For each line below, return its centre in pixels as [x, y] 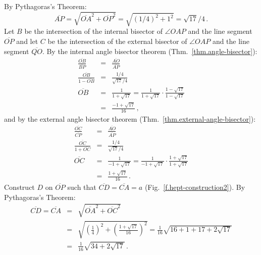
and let [27, 41]
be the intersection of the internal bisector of [94, 31]
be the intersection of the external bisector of [117, 41]
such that [82, 187]
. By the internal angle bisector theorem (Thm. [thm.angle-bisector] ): [150, 51]
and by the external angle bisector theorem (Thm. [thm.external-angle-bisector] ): [130, 119]
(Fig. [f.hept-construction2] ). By [195, 187]
